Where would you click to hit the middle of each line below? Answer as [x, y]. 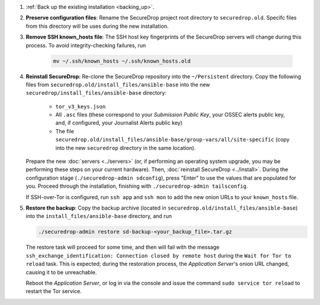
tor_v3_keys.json [81, 106]
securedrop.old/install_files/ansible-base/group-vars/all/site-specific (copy [172, 140]
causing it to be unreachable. [61, 272]
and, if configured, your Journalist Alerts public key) [119, 123]
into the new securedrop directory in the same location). [126, 147]
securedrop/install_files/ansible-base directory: [96, 93]
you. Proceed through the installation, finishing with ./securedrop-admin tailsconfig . [137, 186]
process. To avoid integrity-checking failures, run [86, 45]
